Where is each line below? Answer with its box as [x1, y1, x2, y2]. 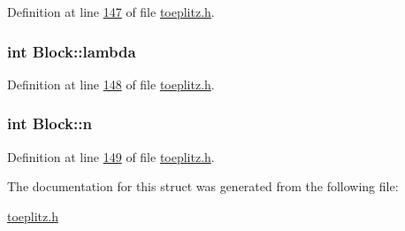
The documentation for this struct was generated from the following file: [7, 177, 399, 196]
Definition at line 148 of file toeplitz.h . [7, 74, 215, 93]
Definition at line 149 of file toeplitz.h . [7, 147, 215, 166]
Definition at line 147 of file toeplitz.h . [7, 3, 215, 20]
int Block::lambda [7, 40, 136, 62]
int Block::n [7, 112, 92, 135]
